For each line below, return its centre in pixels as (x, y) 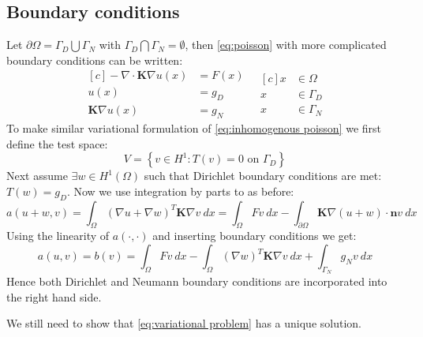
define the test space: (57, 143)
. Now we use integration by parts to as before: (180, 191)
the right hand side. (54, 296)
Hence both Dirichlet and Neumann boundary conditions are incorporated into (197, 281)
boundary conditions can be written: (95, 60)
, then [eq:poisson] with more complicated (286, 45)
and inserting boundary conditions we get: (255, 236)
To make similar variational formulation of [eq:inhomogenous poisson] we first (194, 128)
